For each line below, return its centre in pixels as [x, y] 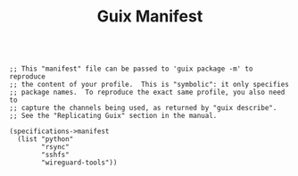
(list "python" [46, 139]
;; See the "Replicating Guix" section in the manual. [113, 116]
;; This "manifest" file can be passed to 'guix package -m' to [131, 69]
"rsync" [55, 147]
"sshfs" [55, 155]
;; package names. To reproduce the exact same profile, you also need [147, 92]
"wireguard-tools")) [79, 163]
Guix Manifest [150, 17]
